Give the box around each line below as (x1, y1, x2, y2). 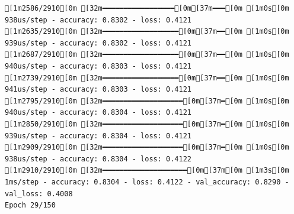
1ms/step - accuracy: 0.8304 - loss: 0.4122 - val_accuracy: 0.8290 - (5, 177, 289, 186)
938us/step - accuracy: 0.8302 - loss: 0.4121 (5, 15, 191, 24)
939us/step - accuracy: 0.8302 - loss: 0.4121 (5, 38, 191, 47)
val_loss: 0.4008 (5, 189, 73, 198)
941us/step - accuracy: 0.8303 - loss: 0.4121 (5, 85, 191, 94)
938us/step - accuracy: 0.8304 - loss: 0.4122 (5, 154, 191, 163)
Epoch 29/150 (5, 201, 56, 210)
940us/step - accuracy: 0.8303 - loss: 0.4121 (5, 61, 191, 70)
